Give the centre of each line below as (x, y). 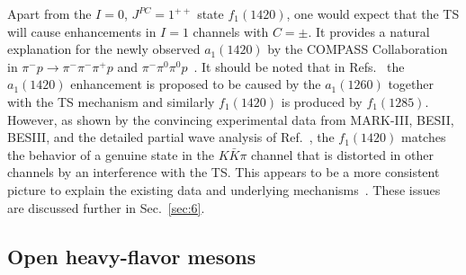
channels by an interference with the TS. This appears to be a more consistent (224, 172)
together (411, 84)
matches (423, 137)
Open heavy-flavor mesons (132, 256)
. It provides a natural (369, 31)
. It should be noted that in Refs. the (299, 66)
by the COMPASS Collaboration (358, 49)
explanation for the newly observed (104, 49)
